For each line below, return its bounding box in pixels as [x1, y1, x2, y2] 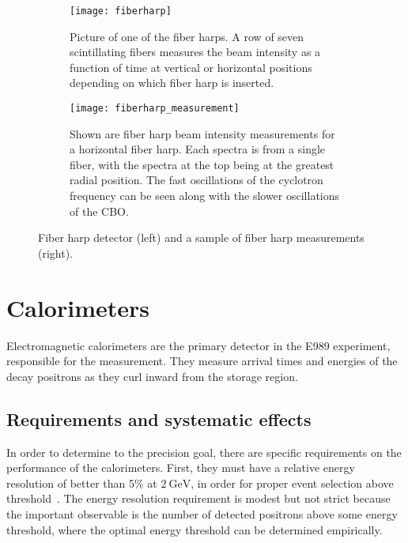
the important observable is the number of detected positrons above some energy [6, 505, 398, 522]
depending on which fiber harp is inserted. [70, 74, 274, 91]
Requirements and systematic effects [6, 406, 312, 431]
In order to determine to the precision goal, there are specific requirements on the [6, 443, 402, 460]
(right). [38, 244, 74, 261]
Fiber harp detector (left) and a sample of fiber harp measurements [38, 229, 365, 246]
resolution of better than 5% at [6, 474, 157, 491]
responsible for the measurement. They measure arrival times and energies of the [6, 353, 398, 369]
